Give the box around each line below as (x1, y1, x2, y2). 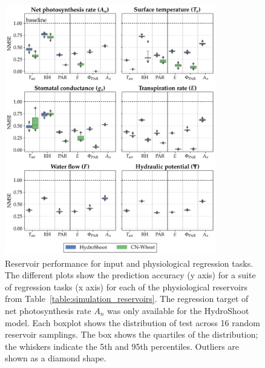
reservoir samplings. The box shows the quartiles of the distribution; (5, 328, 258, 341)
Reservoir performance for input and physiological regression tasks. (5, 256, 254, 269)
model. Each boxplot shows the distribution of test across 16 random (5, 316, 260, 329)
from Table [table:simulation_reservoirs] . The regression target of (5, 292, 249, 305)
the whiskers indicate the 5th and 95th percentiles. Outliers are (5, 340, 240, 352)
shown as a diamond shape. (5, 352, 106, 364)
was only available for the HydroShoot (107, 304, 249, 317)
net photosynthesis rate (5, 304, 91, 317)
